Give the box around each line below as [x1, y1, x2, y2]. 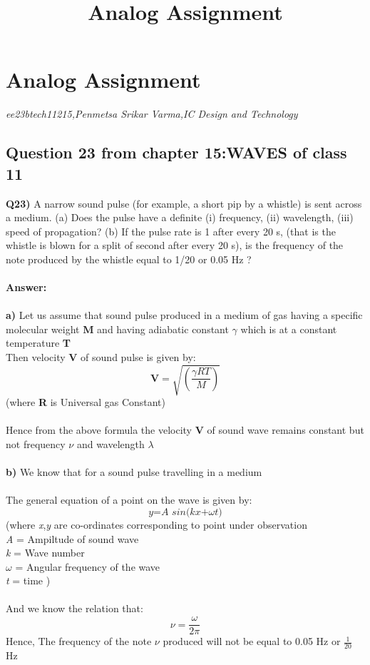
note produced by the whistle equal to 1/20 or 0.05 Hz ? [6, 251, 252, 266]
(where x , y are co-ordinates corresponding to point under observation [6, 517, 307, 532]
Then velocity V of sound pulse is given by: [6, 350, 196, 365]
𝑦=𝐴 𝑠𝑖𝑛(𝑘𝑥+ [148, 507, 209, 517]
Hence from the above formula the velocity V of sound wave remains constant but [6, 422, 364, 437]
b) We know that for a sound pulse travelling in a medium [6, 465, 262, 479]
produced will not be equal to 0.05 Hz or [163, 634, 341, 649]
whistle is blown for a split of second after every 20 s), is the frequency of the [6, 238, 344, 253]
